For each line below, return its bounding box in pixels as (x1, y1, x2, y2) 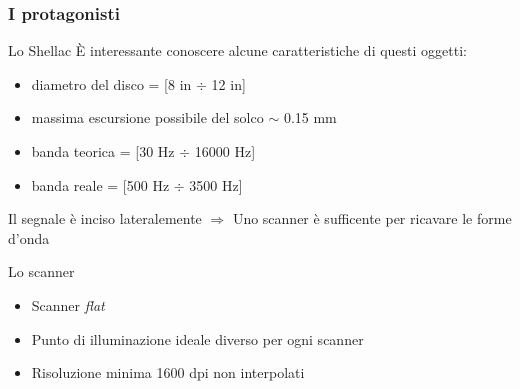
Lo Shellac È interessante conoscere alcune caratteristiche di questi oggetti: (8, 40, 467, 61)
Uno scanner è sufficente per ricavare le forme (232, 208, 512, 229)
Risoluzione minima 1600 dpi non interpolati (31, 362, 305, 383)
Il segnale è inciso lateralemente (8, 208, 202, 229)
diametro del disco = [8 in (31, 73, 192, 94)
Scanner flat (31, 294, 105, 315)
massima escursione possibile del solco (31, 107, 264, 128)
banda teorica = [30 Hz (31, 141, 175, 161)
